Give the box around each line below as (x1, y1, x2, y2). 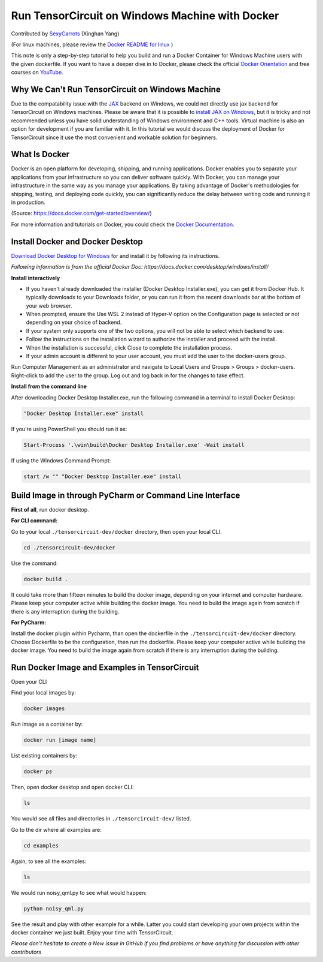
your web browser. (26, 302, 72, 309)
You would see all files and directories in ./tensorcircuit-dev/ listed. (11, 815, 191, 822)
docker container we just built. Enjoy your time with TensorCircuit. (11, 928, 173, 936)
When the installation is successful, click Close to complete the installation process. (26, 344, 233, 351)
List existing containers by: (11, 752, 78, 759)
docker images (23, 705, 65, 712)
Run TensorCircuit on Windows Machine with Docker (11, 9, 279, 22)
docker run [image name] (23, 736, 97, 744)
